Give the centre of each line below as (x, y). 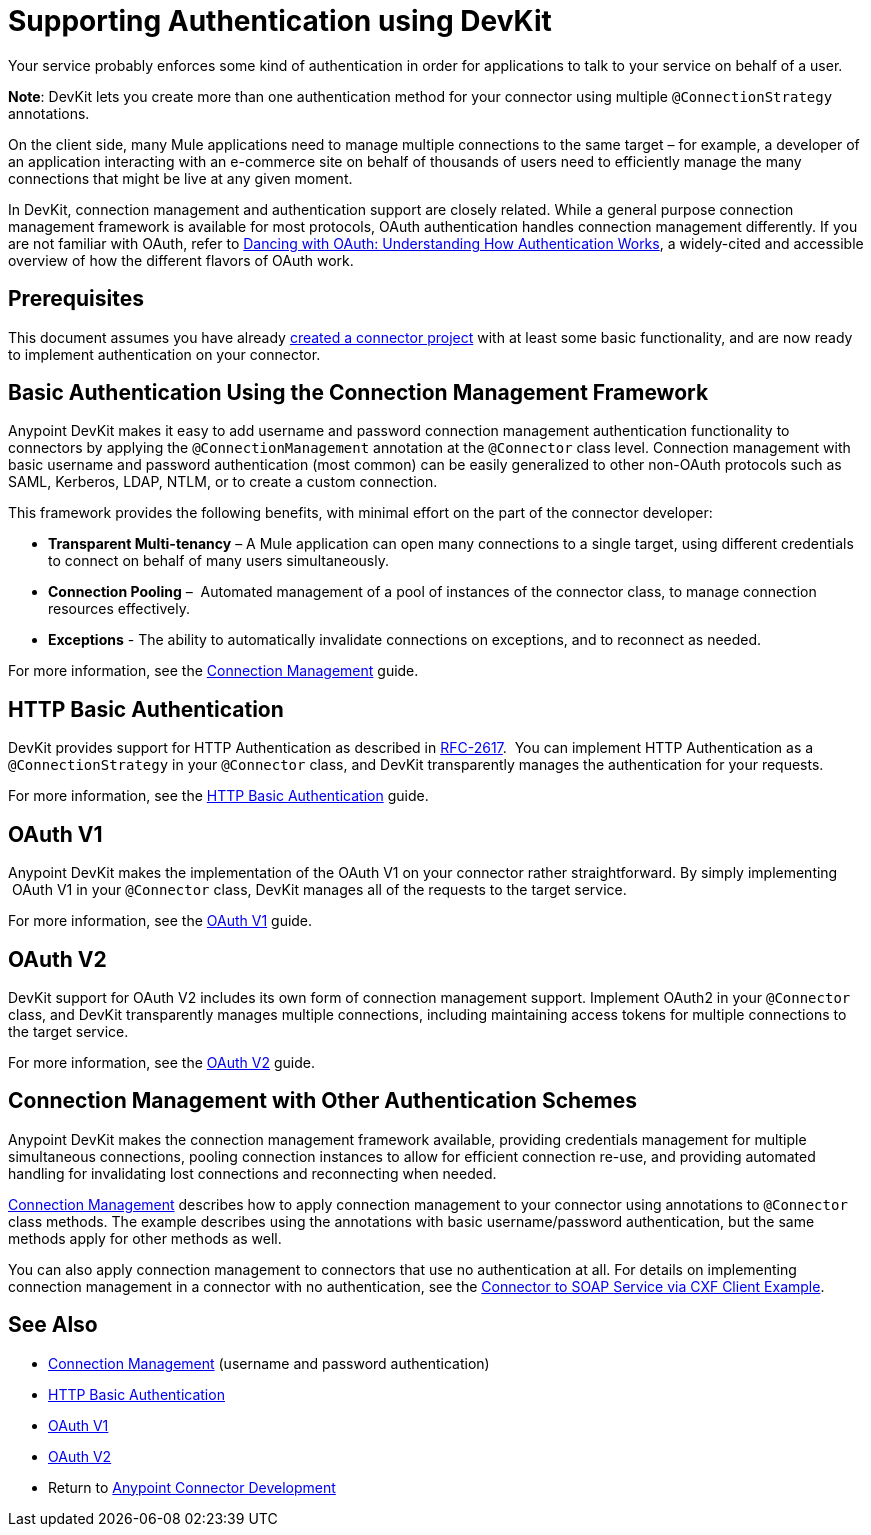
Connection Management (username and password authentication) (269, 1363)
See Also (53, 1325)
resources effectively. (119, 609)
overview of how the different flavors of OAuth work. (181, 260)
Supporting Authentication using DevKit (280, 21)
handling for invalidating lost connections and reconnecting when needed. (252, 1173)
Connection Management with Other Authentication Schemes (323, 1101)
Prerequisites (76, 299)
